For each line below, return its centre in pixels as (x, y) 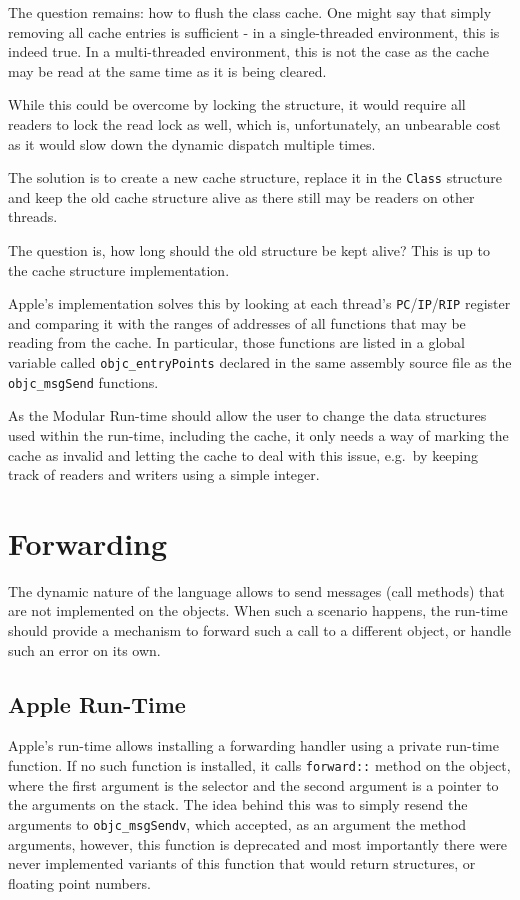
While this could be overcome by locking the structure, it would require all (237, 104)
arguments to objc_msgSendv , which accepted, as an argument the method (237, 823)
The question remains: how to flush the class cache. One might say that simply (250, 12)
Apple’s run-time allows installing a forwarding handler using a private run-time (253, 745)
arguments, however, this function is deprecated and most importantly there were (258, 843)
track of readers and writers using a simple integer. (164, 474)
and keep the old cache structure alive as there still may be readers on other (241, 196)
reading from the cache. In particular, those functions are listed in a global (237, 342)
